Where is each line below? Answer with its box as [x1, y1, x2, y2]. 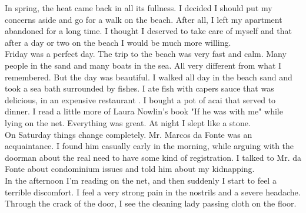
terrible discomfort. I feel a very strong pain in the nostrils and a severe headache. [5, 185, 301, 198]
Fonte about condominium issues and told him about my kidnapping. [5, 163, 255, 175]
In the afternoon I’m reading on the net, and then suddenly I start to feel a [5, 174, 277, 186]
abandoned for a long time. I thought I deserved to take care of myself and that [5, 25, 292, 37]
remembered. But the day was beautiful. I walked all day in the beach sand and [5, 70, 292, 83]
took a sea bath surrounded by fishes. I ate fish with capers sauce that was [5, 82, 274, 94]
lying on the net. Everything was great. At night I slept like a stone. [5, 116, 251, 129]
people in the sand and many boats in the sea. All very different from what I [5, 59, 282, 71]
